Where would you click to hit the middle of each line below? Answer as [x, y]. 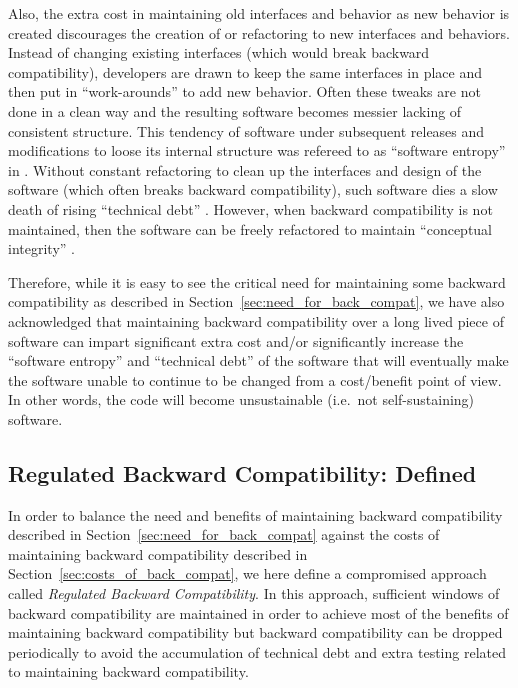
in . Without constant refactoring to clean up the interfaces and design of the [245, 169]
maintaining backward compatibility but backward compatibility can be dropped [255, 632]
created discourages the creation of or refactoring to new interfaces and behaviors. [259, 32]
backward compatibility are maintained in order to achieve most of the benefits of [258, 612]
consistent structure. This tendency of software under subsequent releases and [246, 130]
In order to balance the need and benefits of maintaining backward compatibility [255, 514]
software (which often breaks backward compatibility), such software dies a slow [253, 189]
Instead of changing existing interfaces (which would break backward [219, 52]
